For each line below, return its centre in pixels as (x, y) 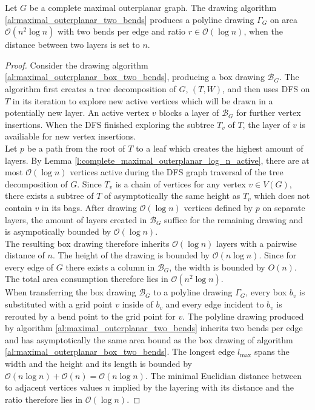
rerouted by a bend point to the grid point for (90, 316)
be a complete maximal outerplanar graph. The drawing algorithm (153, 7)
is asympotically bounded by (58, 231)
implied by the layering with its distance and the (203, 387)
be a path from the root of (76, 148)
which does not (282, 196)
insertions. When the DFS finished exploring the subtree (110, 124)
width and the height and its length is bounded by (98, 364)
